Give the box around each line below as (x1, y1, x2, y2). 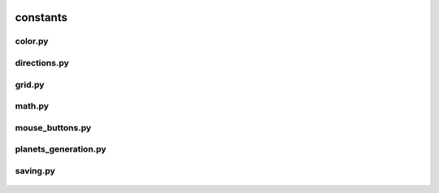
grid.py (15, 79, 45, 90)
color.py (15, 36, 49, 47)
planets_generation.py (15, 144, 106, 155)
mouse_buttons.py (15, 122, 92, 133)
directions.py (15, 57, 69, 68)
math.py (15, 101, 49, 112)
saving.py (15, 165, 56, 176)
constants (15, 11, 68, 24)
